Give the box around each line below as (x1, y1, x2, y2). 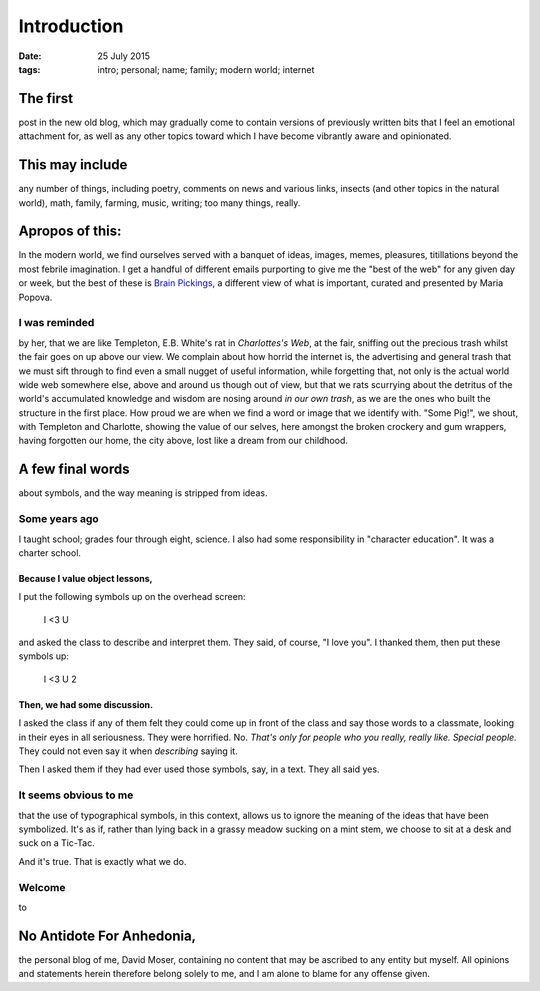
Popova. (18, 291, 53, 303)
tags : (18, 63, 41, 75)
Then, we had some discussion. (18, 698, 154, 710)
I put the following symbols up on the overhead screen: (18, 591, 246, 603)
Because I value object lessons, (18, 572, 153, 584)
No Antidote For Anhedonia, (18, 927, 197, 944)
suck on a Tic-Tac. (18, 837, 95, 849)
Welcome (18, 880, 66, 894)
